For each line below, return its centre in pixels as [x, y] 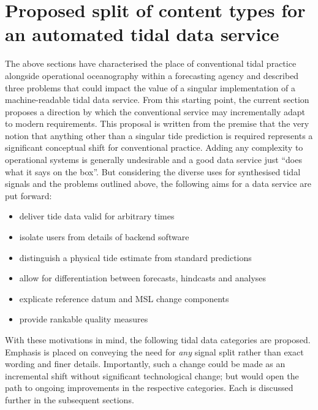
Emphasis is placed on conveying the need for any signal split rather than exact [154, 351]
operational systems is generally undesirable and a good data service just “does [153, 160]
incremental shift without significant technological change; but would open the [152, 375]
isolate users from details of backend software [104, 237]
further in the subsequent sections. [70, 399]
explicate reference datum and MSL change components [124, 298]
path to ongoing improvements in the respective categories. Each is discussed [149, 388]
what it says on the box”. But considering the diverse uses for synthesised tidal [153, 171]
